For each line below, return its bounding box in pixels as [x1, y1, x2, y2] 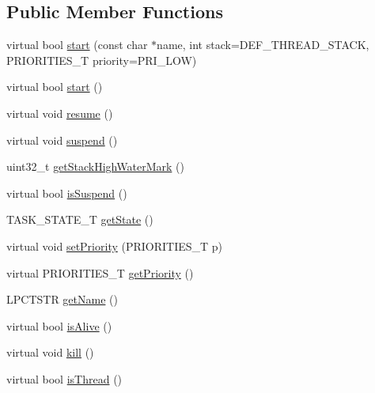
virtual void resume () [6, 104, 113, 121]
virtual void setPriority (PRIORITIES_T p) [6, 237, 223, 254]
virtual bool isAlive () [6, 317, 112, 334]
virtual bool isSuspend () [6, 184, 127, 201]
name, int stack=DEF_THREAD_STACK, [157, 36, 369, 53]
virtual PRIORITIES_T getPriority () [6, 264, 194, 281]
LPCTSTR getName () [6, 291, 118, 308]
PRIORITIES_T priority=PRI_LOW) [6, 51, 197, 68]
